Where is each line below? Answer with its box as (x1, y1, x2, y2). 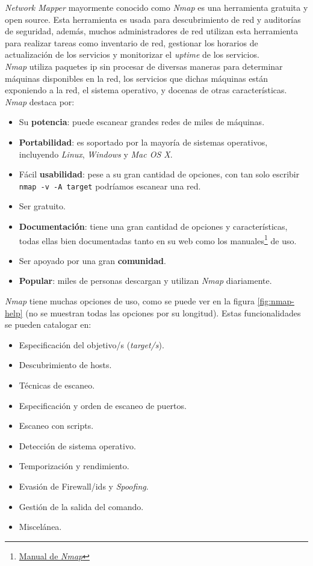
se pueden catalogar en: (5, 318, 91, 331)
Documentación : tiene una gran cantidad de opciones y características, (19, 220, 288, 232)
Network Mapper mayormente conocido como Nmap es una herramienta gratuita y (5, 1, 308, 13)
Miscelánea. (19, 520, 62, 533)
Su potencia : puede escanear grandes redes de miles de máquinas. (19, 115, 265, 128)
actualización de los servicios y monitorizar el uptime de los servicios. (5, 48, 259, 61)
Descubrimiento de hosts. (19, 358, 112, 371)
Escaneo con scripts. (19, 419, 94, 432)
